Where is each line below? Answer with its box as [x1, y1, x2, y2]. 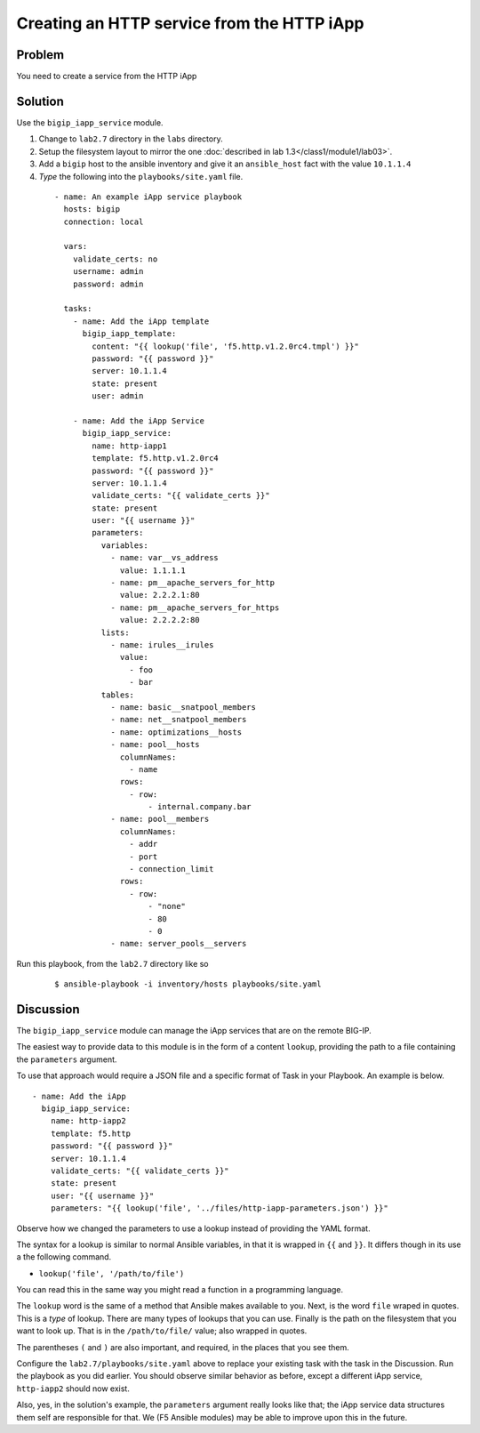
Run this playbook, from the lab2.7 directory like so [16, 958, 209, 969]
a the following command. [16, 1252, 112, 1262]
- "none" [148, 901, 187, 912]
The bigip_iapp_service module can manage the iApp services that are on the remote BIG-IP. [16, 1026, 372, 1036]
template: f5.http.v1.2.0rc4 [92, 454, 220, 463]
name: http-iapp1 [92, 440, 168, 451]
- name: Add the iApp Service [72, 415, 204, 426]
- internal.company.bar [148, 801, 252, 812]
